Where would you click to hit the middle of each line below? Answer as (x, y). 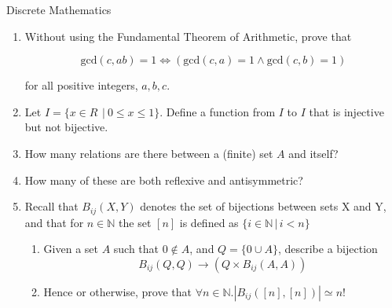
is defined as (209, 222)
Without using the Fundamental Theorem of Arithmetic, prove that (188, 36)
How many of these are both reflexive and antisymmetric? (164, 180)
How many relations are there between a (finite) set (149, 153)
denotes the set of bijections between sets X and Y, (263, 206)
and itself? (313, 153)
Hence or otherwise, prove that (117, 291)
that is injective (346, 111)
